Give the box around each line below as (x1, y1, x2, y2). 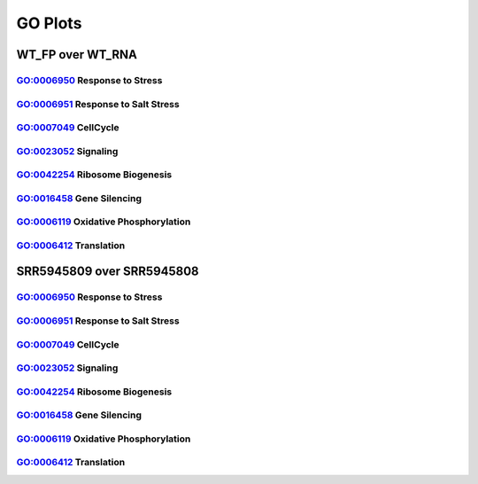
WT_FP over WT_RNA (16, 47, 137, 62)
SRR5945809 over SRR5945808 (16, 264, 199, 279)
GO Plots (16, 13, 82, 33)
